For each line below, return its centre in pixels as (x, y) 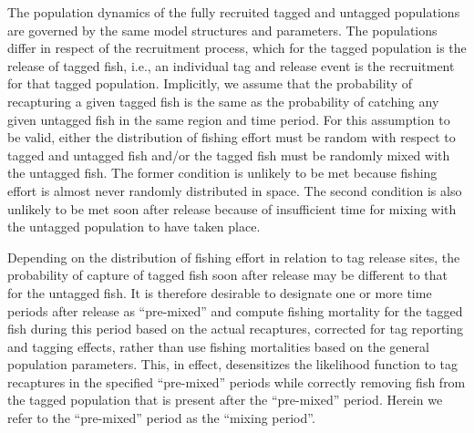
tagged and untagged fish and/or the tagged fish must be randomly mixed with (229, 155)
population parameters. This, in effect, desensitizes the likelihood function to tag (232, 364)
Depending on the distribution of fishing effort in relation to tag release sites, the (234, 257)
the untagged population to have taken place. (134, 227)
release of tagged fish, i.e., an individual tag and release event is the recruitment (231, 65)
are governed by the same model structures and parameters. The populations (222, 30)
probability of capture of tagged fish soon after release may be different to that (228, 275)
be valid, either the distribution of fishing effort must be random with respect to (232, 137)
